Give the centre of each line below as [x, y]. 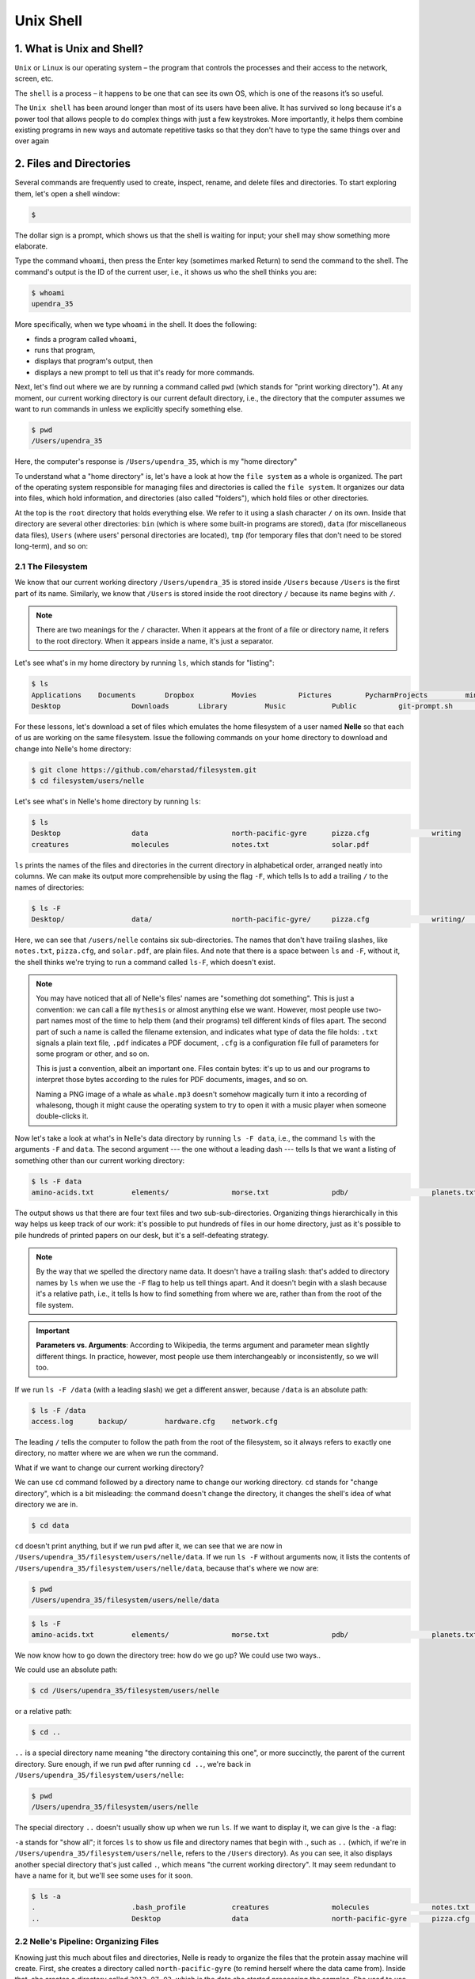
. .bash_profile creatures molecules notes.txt [251, 1907]
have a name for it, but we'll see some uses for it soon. [104, 1875]
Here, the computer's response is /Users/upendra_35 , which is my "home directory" [156, 462]
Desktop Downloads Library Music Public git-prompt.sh [242, 706]
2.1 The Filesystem [51, 566]
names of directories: [49, 887]
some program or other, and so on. [93, 1054]
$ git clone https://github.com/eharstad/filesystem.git [144, 769]
